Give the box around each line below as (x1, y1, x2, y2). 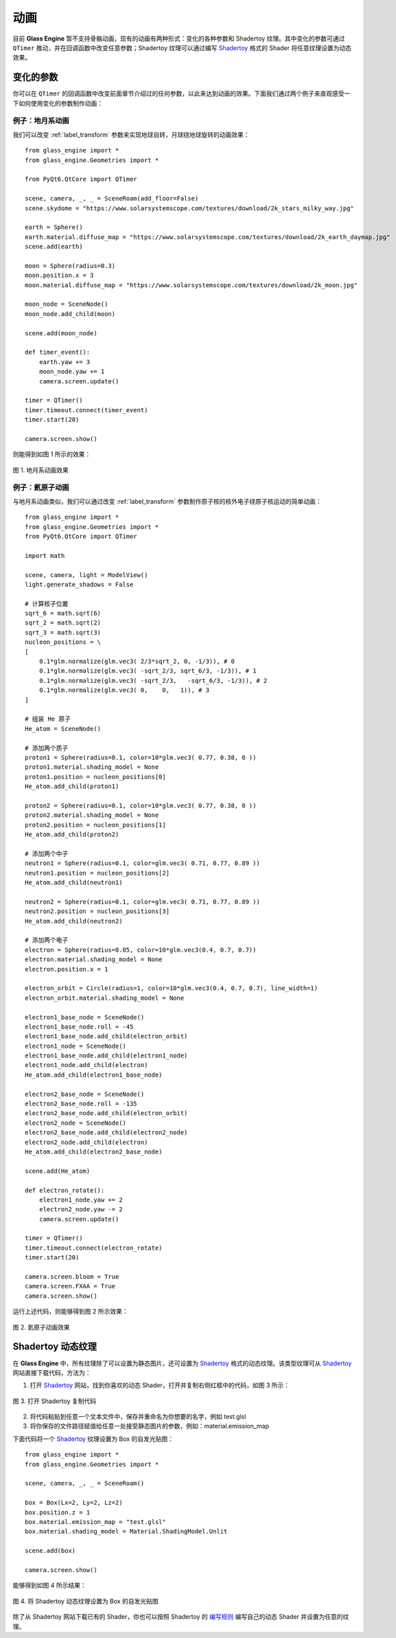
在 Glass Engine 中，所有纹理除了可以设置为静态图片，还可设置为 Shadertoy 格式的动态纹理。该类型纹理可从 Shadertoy (12, 1359, 352, 1367)
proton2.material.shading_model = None (25, 811, 159, 819)
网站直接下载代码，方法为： (12, 1368, 91, 1377)
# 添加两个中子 (25, 849, 69, 857)
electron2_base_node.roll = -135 (25, 1100, 137, 1108)
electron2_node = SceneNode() (25, 1119, 127, 1127)
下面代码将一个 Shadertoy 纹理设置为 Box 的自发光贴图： (12, 1435, 174, 1443)
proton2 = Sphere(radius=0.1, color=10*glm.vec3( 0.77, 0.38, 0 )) (25, 801, 257, 809)
